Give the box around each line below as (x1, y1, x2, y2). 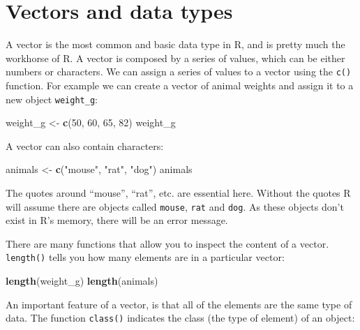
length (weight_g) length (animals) (6, 273, 158, 288)
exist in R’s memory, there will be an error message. (6, 213, 228, 227)
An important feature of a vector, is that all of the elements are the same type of (6, 297, 352, 311)
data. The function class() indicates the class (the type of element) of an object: (6, 310, 355, 325)
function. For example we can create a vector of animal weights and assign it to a (6, 77, 354, 92)
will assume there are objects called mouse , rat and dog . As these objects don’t (6, 199, 344, 213)
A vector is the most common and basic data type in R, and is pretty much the (6, 37, 345, 52)
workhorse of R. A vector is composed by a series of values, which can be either (6, 50, 345, 65)
